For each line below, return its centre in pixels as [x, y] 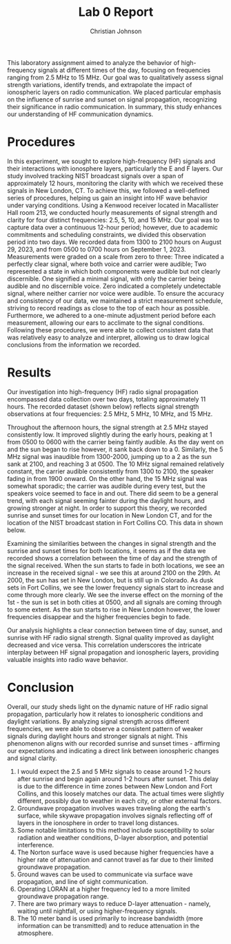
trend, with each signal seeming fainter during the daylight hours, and [106, 500]
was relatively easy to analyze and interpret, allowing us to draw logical [108, 337]
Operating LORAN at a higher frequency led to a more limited [103, 889]
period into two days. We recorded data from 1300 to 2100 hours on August [114, 242]
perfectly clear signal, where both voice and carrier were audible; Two [107, 264]
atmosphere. [35, 933]
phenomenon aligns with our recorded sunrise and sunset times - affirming [114, 743]
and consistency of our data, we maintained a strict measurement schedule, [115, 301]
